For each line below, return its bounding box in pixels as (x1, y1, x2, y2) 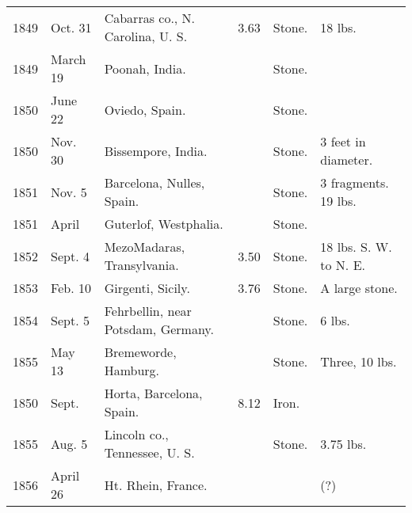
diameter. (320, 150, 373, 169)
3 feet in (320, 132, 366, 150)
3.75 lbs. (320, 434, 367, 453)
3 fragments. (320, 173, 389, 192)
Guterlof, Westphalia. (104, 215, 223, 233)
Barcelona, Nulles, (104, 173, 205, 192)
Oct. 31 (51, 17, 92, 36)
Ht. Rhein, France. (104, 475, 208, 494)
